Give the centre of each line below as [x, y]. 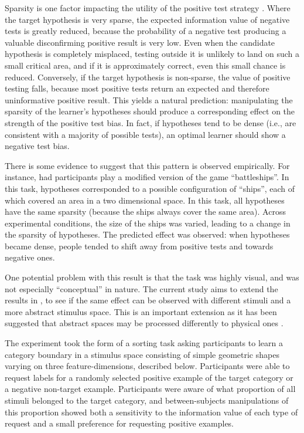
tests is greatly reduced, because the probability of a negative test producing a [146, 31]
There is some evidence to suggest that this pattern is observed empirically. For [147, 165]
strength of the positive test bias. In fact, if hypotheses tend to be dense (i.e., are [151, 122]
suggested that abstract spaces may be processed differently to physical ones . [144, 323]
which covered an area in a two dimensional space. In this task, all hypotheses [145, 200]
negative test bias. [37, 146]
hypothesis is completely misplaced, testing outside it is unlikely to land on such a [152, 54]
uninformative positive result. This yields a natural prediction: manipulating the [149, 99]
